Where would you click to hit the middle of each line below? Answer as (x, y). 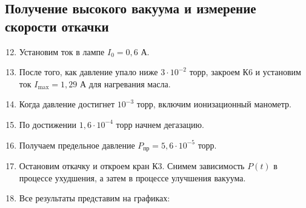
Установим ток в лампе (62, 51)
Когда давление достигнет (67, 104)
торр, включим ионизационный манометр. (214, 104)
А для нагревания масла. (125, 83)
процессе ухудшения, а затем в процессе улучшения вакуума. (132, 177)
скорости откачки (57, 26)
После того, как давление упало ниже (88, 72)
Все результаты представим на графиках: (95, 198)
